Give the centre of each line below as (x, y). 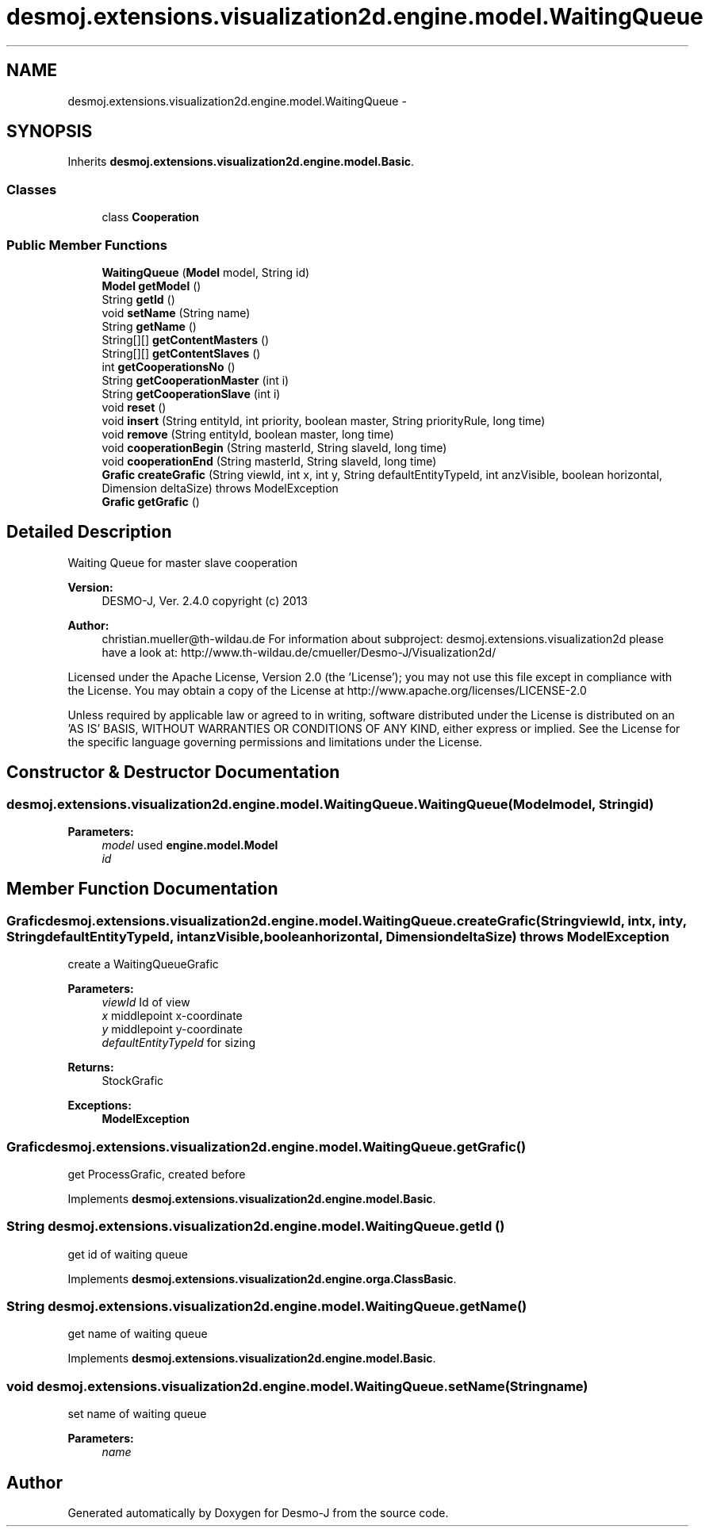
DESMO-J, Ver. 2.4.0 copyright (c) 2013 (205, 600)
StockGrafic (133, 1081)
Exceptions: (100, 1106)
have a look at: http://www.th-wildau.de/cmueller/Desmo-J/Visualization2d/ (299, 652)
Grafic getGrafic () (151, 501)
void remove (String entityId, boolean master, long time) (248, 434)
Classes (32, 189)
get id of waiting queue (128, 1254)
